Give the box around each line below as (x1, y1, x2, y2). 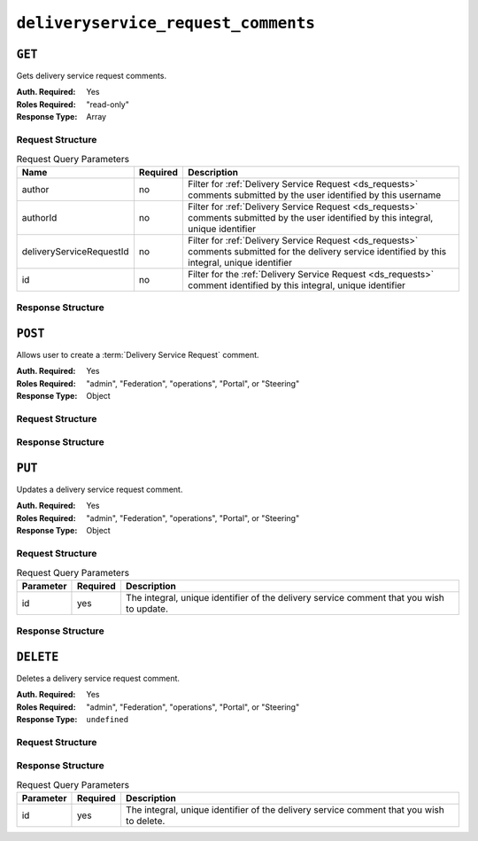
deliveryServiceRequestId (21, 245, 129, 257)
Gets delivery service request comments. (16, 71, 167, 82)
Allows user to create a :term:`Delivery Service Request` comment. (16, 349, 260, 360)
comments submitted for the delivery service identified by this (187, 245, 447, 257)
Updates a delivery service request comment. (16, 484, 183, 495)
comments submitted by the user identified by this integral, (187, 211, 434, 223)
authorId (21, 211, 58, 223)
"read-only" (86, 98, 130, 110)
